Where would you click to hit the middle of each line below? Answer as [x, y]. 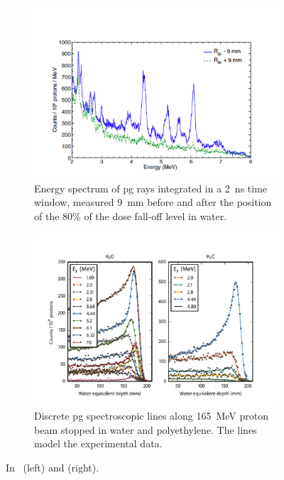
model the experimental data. [98, 443]
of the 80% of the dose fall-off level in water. [131, 216]
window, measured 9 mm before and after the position [153, 202]
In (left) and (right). [53, 467]
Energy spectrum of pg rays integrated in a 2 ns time [151, 188]
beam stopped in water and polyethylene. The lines [146, 429]
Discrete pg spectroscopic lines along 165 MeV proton [152, 416]
